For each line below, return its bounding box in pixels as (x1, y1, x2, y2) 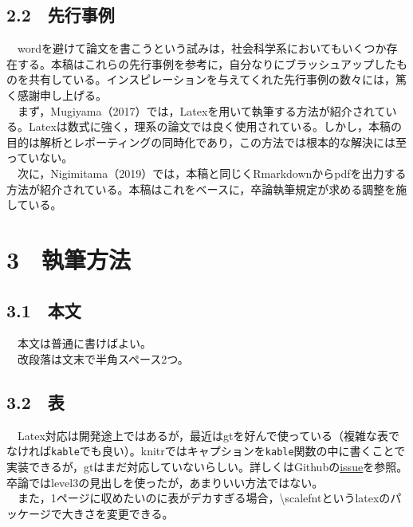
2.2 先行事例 (6, 2, 115, 27)
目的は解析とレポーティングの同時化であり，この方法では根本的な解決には (6, 133, 396, 150)
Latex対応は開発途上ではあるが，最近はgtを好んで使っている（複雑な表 (17, 427, 389, 443)
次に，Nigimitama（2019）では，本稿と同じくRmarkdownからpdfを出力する (17, 164, 407, 181)
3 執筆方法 (6, 242, 132, 275)
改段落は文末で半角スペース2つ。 (17, 350, 189, 367)
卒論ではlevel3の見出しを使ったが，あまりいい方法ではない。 (6, 474, 324, 490)
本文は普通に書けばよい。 (17, 335, 151, 352)
